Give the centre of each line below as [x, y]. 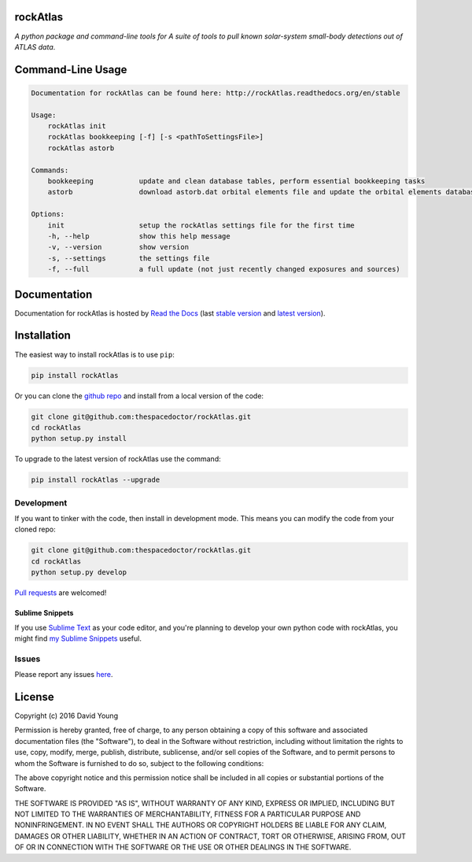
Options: [48, 214]
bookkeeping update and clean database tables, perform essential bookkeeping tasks [236, 181]
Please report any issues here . [64, 675]
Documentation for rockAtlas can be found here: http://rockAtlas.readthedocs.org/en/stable [216, 93]
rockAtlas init [77, 126]
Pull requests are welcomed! [61, 593]
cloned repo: [35, 529]
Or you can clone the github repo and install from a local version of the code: [139, 396]
